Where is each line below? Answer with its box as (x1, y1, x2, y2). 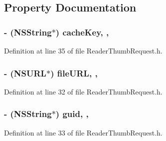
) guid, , (55, 107, 89, 120)
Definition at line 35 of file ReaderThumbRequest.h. (4, 45, 163, 55)
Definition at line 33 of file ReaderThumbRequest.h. (4, 127, 163, 137)
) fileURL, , (50, 66, 98, 79)
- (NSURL (4, 66, 46, 79)
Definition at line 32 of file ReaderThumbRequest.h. (4, 86, 163, 96)
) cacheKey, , (55, 25, 109, 38)
